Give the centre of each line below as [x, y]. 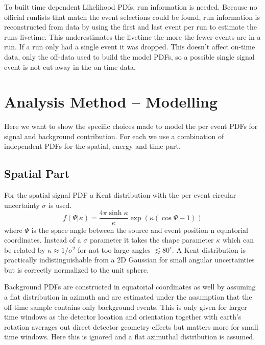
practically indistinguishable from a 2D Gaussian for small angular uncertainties [129, 260]
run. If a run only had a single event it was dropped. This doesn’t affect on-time [130, 47]
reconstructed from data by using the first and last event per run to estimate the [130, 27]
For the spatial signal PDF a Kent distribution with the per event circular [120, 195]
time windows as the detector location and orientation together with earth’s [123, 317]
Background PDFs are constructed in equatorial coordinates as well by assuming [130, 287]
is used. [60, 205]
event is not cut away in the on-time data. [70, 67]
